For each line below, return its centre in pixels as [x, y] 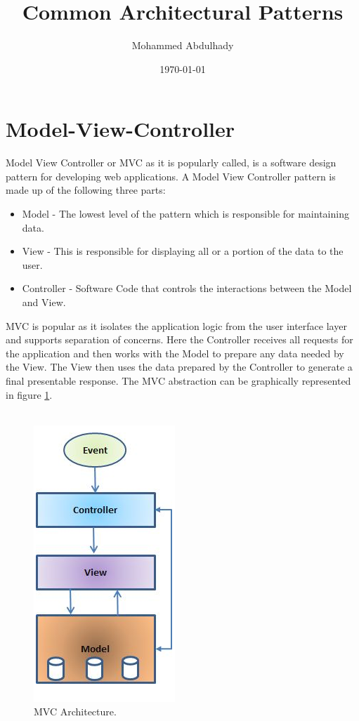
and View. [44, 302]
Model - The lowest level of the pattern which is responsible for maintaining [185, 214]
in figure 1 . [29, 394]
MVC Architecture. [75, 712]
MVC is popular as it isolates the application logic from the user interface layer [176, 325]
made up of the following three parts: [86, 190]
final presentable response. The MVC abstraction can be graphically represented [178, 380]
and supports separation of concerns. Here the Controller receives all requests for [179, 339]
